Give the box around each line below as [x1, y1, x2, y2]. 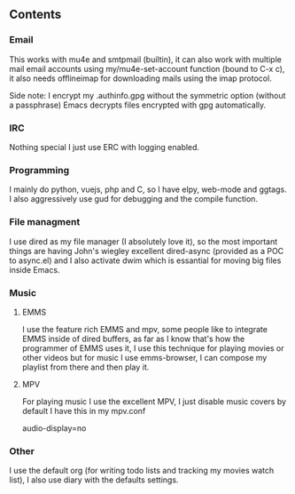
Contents [9, 7, 62, 22]
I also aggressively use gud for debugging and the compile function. [9, 194, 259, 204]
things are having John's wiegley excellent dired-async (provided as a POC [9, 245, 284, 256]
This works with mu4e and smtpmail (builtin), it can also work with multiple [9, 53, 282, 65]
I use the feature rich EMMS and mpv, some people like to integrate [21, 323, 268, 334]
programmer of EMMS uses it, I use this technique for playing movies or [21, 342, 285, 354]
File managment [9, 216, 81, 228]
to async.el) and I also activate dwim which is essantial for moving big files [9, 255, 282, 266]
